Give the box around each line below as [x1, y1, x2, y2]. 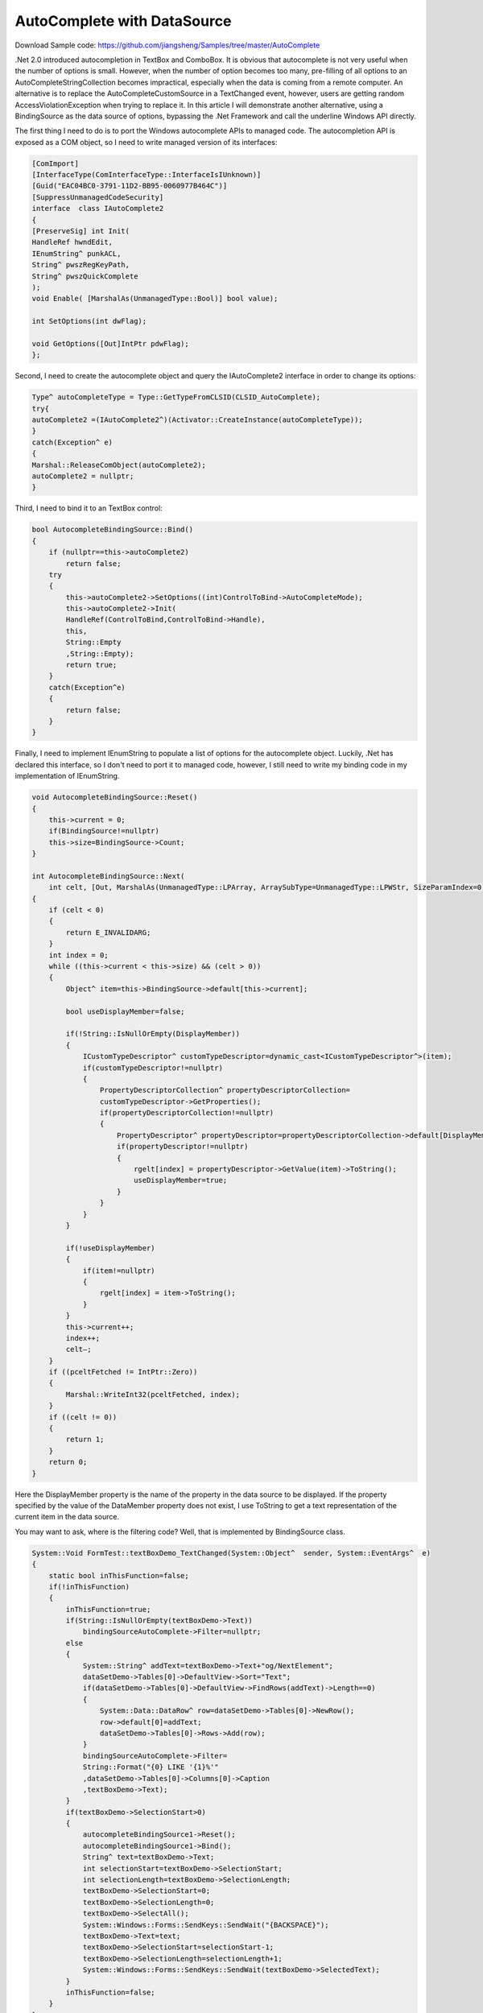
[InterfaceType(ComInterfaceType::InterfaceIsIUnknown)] [31, 170, 262, 180]
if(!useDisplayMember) [65, 1243, 156, 1252]
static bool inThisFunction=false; [48, 1571, 189, 1580]
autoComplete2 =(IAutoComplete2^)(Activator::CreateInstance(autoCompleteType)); [31, 415, 364, 424]
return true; [65, 660, 118, 670]
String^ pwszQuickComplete [31, 271, 138, 281]
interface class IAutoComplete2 [31, 204, 164, 213]
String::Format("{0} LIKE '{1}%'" [82, 1763, 219, 1771]
